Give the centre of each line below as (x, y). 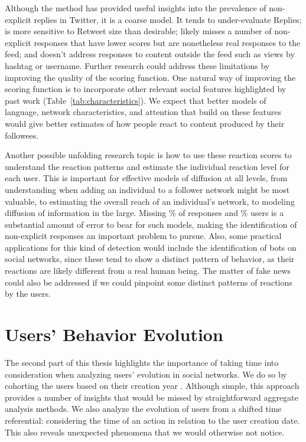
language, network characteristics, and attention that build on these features (143, 112)
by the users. (28, 294)
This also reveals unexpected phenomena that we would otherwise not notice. (145, 432)
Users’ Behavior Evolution (114, 334)
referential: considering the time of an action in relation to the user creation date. (152, 420)
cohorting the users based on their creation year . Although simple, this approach (152, 386)
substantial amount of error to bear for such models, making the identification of (151, 224)
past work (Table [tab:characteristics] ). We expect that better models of (136, 100)
